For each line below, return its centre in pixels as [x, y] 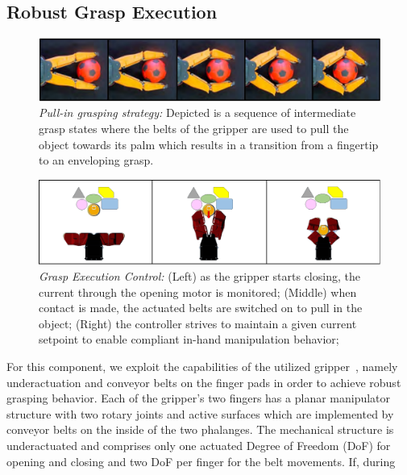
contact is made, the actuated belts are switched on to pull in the [201, 308]
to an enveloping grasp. [96, 160]
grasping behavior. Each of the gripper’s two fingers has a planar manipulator [199, 398]
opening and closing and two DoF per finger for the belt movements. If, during [201, 461]
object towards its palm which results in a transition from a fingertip [209, 144]
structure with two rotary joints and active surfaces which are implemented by [200, 413]
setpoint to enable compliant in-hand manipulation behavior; [189, 339]
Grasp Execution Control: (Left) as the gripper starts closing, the [199, 276]
